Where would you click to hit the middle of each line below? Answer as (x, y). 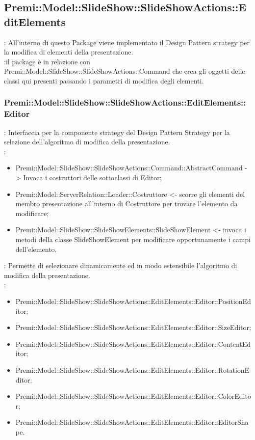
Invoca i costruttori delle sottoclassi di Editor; (92, 178)
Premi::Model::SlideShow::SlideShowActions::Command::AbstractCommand (129, 168)
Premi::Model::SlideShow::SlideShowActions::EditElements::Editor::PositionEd (133, 301)
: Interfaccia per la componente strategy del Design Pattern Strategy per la (117, 132)
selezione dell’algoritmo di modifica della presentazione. (87, 142)
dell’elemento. (36, 249)
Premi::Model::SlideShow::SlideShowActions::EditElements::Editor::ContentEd (133, 344)
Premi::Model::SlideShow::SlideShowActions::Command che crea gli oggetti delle (125, 71)
